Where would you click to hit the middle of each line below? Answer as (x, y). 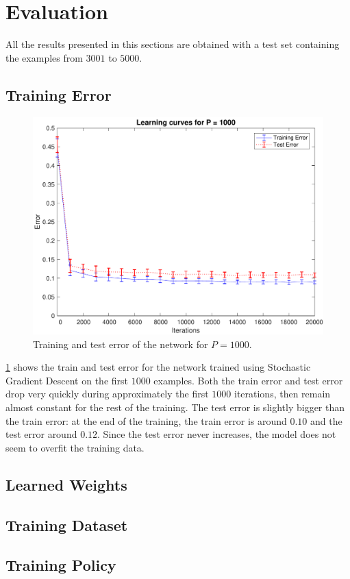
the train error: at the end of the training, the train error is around (146, 420)
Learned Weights (66, 484)
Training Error (59, 94)
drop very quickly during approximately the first (107, 394)
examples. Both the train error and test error (248, 380)
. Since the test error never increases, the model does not (217, 434)
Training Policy (61, 565)
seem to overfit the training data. (75, 447)
